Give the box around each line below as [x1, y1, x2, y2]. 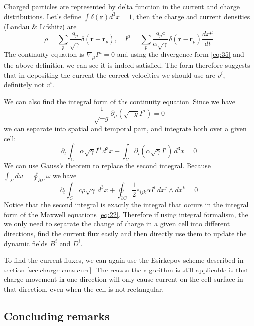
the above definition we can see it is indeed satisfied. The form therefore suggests [4, 59, 250, 70]
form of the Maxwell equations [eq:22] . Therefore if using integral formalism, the [4, 209, 248, 219]
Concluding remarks [4, 308, 110, 324]
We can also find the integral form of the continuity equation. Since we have [4, 96, 236, 106]
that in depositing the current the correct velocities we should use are [4, 69, 215, 80]
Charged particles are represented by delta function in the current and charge [4, 1, 240, 11]
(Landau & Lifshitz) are [4, 21, 77, 31]
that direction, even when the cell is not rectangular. [4, 284, 164, 294]
